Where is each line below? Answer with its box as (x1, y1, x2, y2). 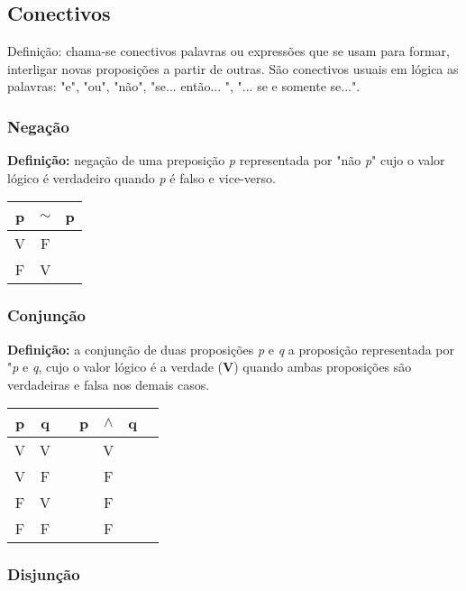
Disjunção (7, 563, 80, 586)
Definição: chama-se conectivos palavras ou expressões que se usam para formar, (7, 42, 450, 60)
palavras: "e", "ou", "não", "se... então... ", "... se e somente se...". (7, 77, 361, 96)
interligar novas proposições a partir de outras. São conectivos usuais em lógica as (7, 59, 459, 78)
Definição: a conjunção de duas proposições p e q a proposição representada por (7, 339, 455, 358)
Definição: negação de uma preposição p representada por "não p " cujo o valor (7, 151, 445, 170)
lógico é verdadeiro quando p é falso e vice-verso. (7, 168, 276, 187)
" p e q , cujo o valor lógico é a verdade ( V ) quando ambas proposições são (7, 357, 412, 376)
